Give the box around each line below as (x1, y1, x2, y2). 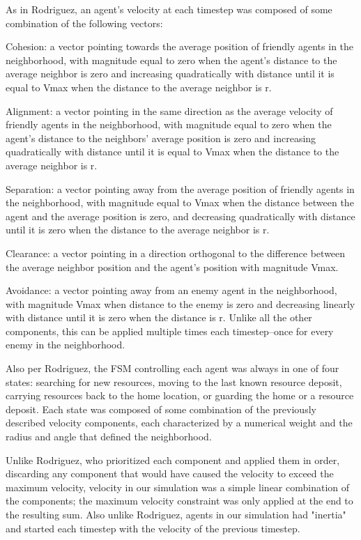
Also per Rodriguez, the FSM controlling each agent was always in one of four (6, 361, 339, 376)
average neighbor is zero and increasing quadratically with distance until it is (6, 66, 335, 81)
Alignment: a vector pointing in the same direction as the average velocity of (6, 103, 333, 118)
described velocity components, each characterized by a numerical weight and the (6, 415, 353, 430)
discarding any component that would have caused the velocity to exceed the (6, 466, 334, 481)
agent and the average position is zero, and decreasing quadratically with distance (6, 208, 355, 223)
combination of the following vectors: (6, 15, 163, 30)
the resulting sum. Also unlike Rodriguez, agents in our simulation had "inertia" (6, 507, 346, 521)
